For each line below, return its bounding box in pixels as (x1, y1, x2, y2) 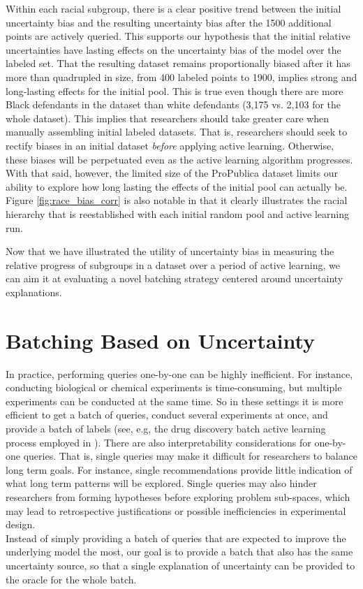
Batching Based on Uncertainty (6, 326, 316, 354)
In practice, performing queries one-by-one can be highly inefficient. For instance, (6, 366, 353, 381)
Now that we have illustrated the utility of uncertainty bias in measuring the (6, 244, 334, 259)
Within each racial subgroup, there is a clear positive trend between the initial (6, 1, 341, 15)
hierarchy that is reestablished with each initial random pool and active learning (6, 206, 350, 221)
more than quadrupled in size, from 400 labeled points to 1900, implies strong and (6, 69, 357, 84)
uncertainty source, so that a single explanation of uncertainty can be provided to (6, 558, 355, 572)
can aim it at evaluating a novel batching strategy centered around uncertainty (6, 271, 343, 286)
